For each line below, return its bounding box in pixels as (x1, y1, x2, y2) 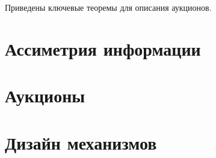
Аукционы (5, 83, 85, 108)
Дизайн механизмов (5, 130, 157, 154)
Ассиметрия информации (5, 36, 201, 60)
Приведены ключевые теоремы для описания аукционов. (5, 1, 212, 13)
